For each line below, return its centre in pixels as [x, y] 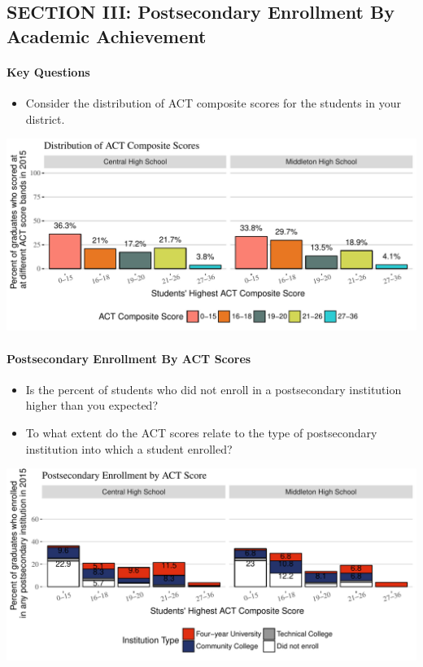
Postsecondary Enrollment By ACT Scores [129, 358]
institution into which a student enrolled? [129, 448]
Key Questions [48, 71]
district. [45, 118]
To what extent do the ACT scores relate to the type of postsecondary [201, 432]
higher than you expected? [92, 405]
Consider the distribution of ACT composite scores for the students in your [213, 102]
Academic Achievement [107, 35]
